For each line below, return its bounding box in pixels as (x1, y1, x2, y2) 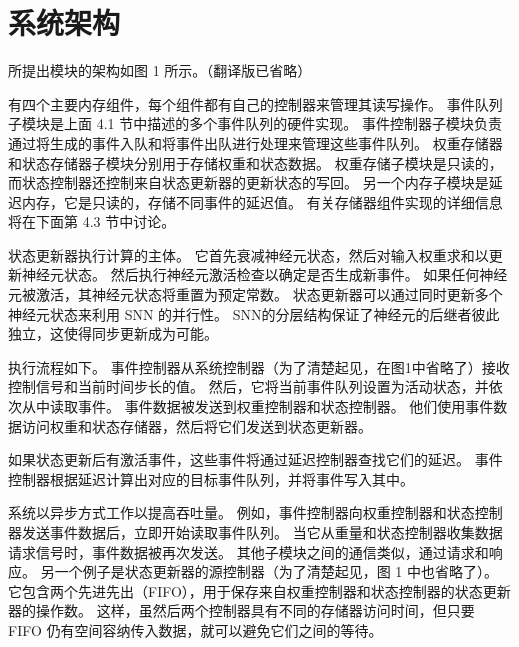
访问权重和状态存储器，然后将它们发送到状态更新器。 (21, 415, 372, 436)
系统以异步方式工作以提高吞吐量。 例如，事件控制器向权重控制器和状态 (8, 502, 475, 523)
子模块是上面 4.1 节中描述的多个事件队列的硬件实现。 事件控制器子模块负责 (8, 113, 502, 134)
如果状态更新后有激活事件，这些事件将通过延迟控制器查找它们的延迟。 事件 (8, 449, 503, 470)
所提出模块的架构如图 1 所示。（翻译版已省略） (8, 60, 312, 81)
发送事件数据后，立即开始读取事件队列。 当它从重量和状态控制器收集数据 (21, 522, 503, 542)
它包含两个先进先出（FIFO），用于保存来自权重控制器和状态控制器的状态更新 (8, 580, 511, 601)
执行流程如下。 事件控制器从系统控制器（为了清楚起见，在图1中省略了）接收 (8, 356, 510, 377)
